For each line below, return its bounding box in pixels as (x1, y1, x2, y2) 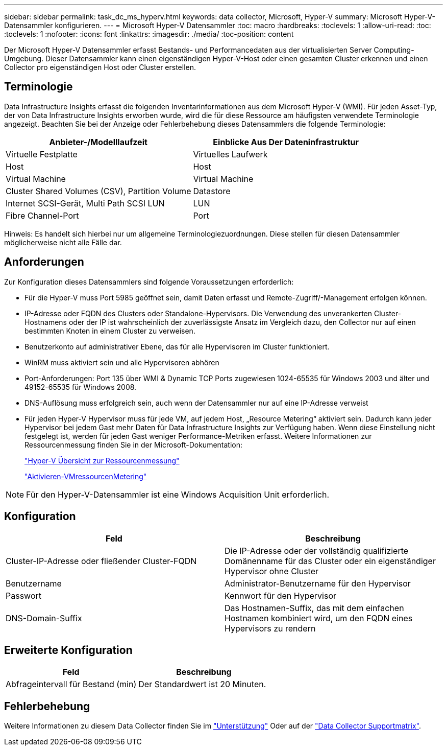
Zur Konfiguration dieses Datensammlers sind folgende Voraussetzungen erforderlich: (4, 277, 294, 286)
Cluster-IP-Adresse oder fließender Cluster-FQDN (6, 555, 197, 566)
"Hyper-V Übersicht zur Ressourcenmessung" (24, 456, 180, 465)
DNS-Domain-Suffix (6, 613, 82, 623)
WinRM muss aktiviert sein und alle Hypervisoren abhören (24, 358, 219, 367)
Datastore (193, 185, 231, 196)
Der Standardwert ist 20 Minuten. (138, 679, 266, 690)
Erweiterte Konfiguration (4, 643, 133, 657)
